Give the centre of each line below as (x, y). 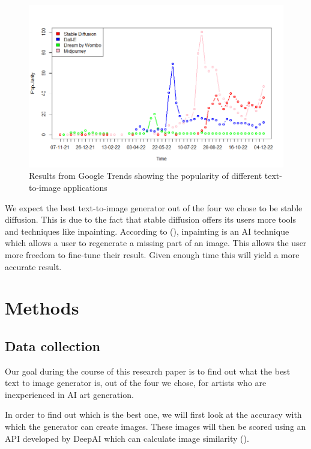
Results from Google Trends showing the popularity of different (146, 176)
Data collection (53, 345)
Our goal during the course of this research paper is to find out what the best (148, 371)
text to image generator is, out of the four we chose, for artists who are (136, 383)
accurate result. (33, 266)
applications (85, 187)
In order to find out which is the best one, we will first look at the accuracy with (153, 414)
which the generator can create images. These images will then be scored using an (155, 426)
